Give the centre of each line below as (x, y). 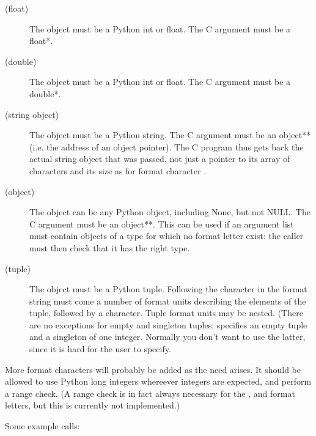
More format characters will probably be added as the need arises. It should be (153, 369)
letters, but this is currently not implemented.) (93, 405)
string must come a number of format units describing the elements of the (168, 301)
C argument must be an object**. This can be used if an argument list (162, 224)
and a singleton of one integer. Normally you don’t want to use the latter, (167, 337)
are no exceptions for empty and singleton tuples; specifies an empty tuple (168, 324)
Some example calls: (42, 426)
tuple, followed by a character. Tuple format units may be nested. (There (166, 313)
